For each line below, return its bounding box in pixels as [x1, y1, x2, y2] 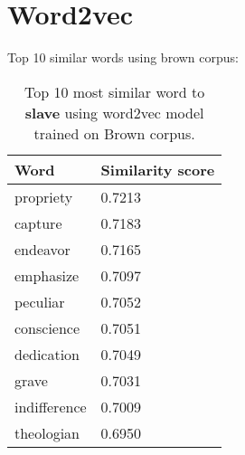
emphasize [14, 264, 80, 286]
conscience [14, 317, 80, 338]
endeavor [14, 238, 71, 260]
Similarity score [100, 158, 215, 180]
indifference [14, 395, 87, 417]
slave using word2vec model [24, 101, 204, 123]
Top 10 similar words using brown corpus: [7, 48, 239, 67]
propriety [14, 185, 73, 207]
